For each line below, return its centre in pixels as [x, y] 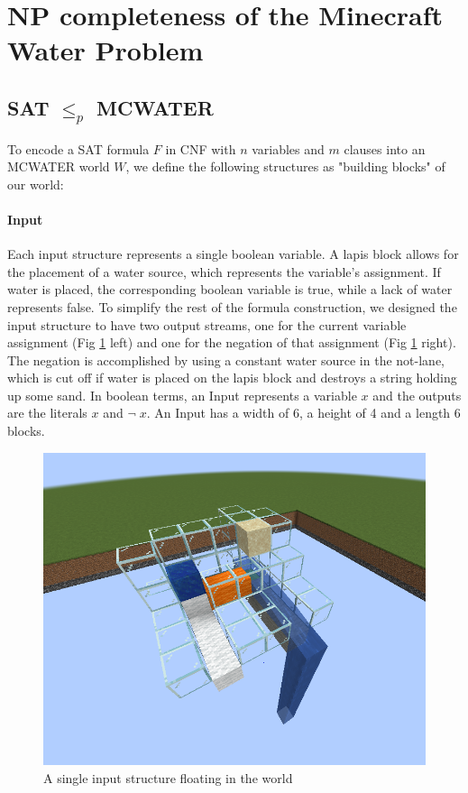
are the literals [47, 413]
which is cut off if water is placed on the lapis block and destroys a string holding [232, 378]
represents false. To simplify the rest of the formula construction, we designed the [232, 306]
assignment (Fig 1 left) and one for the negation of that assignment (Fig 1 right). [232, 342]
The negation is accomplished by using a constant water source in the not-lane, [226, 360]
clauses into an [385, 148]
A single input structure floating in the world [168, 777]
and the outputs [417, 395]
